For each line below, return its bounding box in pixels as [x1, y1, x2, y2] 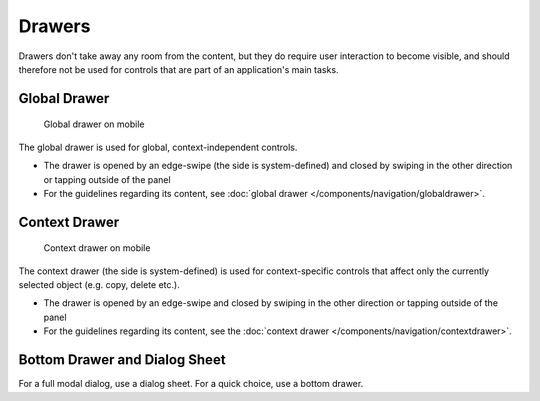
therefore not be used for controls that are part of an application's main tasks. [18, 63, 339, 75]
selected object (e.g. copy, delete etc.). [18, 279, 180, 291]
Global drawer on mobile [43, 118, 145, 130]
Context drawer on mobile [43, 242, 151, 254]
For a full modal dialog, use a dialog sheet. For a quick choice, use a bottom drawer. [18, 378, 364, 390]
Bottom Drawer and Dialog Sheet [18, 351, 226, 369]
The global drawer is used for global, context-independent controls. [18, 141, 298, 153]
